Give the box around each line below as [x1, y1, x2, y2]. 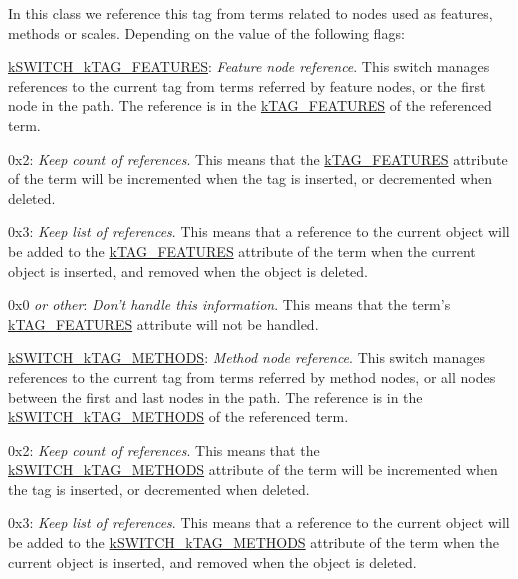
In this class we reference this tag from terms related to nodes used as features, [8, 3, 493, 23]
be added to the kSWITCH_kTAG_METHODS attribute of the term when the [8, 532, 499, 553]
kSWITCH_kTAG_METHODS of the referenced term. [8, 406, 349, 427]
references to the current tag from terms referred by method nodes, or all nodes [8, 366, 496, 387]
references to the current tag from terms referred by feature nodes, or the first [8, 75, 486, 96]
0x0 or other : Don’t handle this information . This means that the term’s [8, 294, 451, 315]
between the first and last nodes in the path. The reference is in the [8, 386, 423, 407]
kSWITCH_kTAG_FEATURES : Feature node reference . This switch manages [8, 56, 490, 77]
